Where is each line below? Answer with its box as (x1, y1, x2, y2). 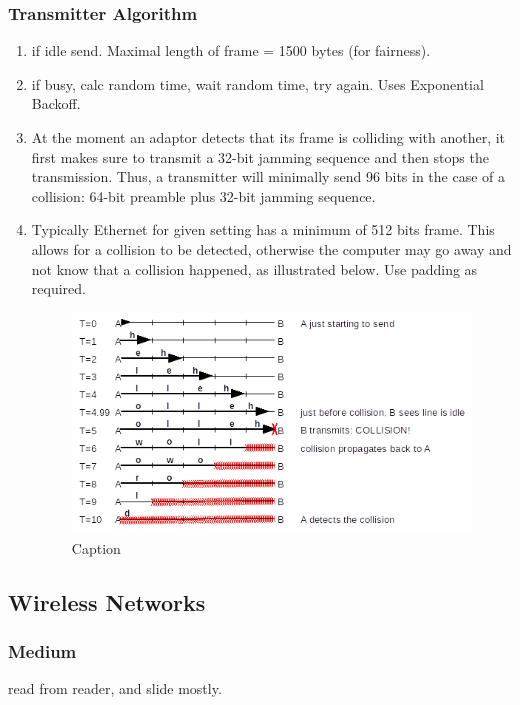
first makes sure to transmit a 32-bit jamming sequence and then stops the (31, 146, 489, 167)
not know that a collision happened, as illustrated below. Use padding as (31, 258, 478, 279)
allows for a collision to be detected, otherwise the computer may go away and (31, 238, 512, 259)
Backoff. (31, 93, 81, 114)
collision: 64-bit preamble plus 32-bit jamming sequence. (31, 185, 376, 206)
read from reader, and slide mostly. (8, 678, 222, 699)
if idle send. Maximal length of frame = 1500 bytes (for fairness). (31, 40, 431, 61)
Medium (8, 638, 77, 663)
